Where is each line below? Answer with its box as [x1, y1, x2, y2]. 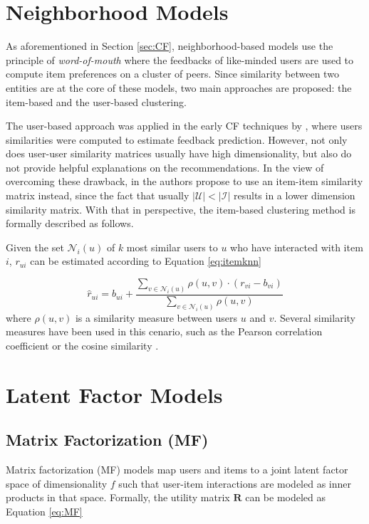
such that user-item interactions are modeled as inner [118, 476, 352, 491]
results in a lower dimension [233, 188, 355, 203]
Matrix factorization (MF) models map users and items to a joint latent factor [6, 462, 348, 477]
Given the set [6, 239, 64, 254]
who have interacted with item [230, 239, 363, 254]
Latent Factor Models [6, 379, 223, 409]
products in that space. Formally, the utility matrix [6, 490, 230, 505]
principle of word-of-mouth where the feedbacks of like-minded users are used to [6, 52, 354, 67]
